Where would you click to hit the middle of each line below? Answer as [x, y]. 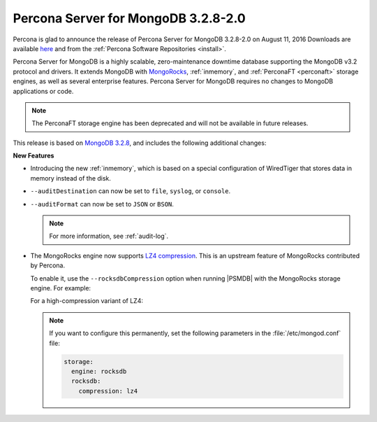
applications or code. [43, 91]
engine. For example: [60, 288]
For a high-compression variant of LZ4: [87, 301]
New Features [34, 156]
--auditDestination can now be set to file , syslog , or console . [131, 191]
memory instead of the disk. [71, 178]
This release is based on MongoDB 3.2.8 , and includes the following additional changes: [140, 143]
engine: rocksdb [99, 371]
